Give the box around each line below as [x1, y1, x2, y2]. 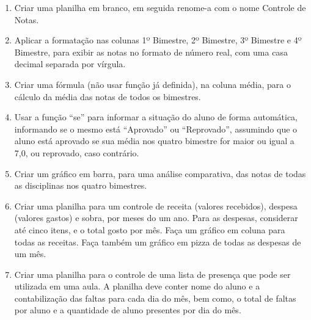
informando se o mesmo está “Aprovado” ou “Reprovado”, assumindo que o [14, 122, 298, 135]
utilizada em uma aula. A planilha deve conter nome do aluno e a [14, 280, 260, 293]
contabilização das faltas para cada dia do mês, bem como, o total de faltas [14, 291, 296, 304]
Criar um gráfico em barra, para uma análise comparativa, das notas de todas [14, 167, 306, 180]
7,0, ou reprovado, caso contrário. [14, 146, 139, 159]
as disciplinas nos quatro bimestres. [14, 179, 147, 192]
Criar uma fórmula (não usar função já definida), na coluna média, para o [14, 78, 291, 90]
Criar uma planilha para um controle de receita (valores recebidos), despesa [14, 199, 298, 212]
